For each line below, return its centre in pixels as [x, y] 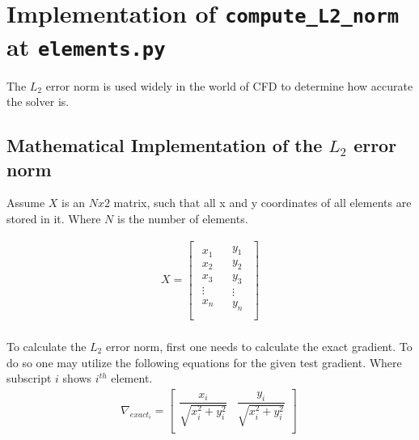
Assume [26, 203]
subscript [29, 378]
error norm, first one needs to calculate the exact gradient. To [259, 346]
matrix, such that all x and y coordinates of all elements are [262, 203]
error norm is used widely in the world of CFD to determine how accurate [229, 85]
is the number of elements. [183, 218]
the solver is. [38, 102]
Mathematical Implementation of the [165, 145]
